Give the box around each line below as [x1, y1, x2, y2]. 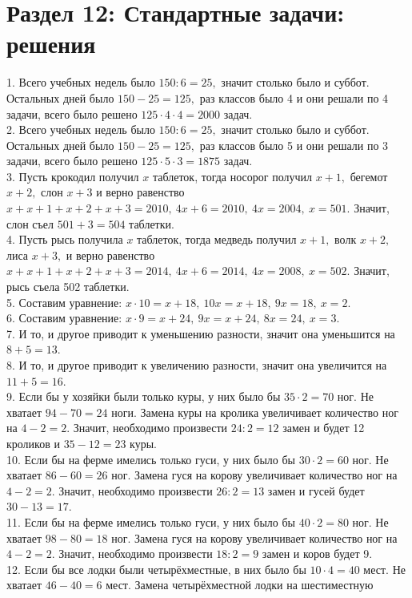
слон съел [6, 215, 54, 232]
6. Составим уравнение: [6, 309, 122, 326]
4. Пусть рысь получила [6, 231, 123, 248]
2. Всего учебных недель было [6, 121, 155, 138]
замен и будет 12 [282, 419, 365, 436]
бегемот [350, 168, 388, 184]
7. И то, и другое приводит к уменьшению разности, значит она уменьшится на [6, 325, 395, 341]
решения [6, 27, 96, 60]
